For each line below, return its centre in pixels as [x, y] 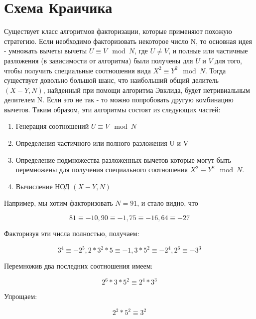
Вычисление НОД [43, 186]
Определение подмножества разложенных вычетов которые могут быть [123, 159]
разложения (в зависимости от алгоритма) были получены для [99, 60]
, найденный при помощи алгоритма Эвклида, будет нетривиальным [146, 90]
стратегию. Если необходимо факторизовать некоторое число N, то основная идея [128, 41]
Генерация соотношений [52, 126]
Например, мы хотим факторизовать [59, 203]
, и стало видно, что [168, 203]
